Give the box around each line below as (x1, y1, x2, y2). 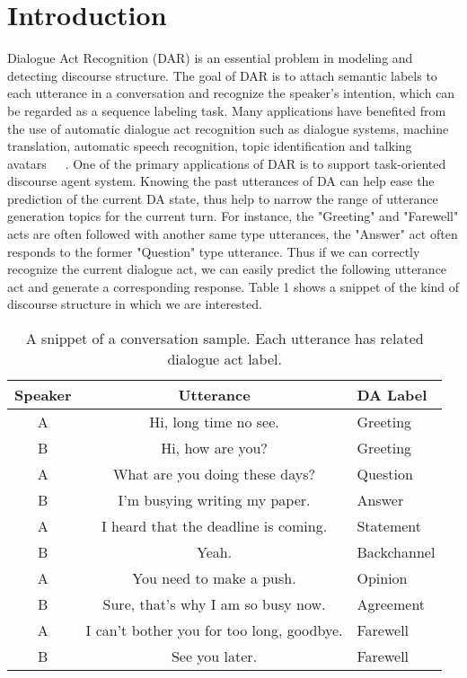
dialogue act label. (167, 348, 282, 370)
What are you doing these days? (112, 463, 316, 485)
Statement (357, 515, 422, 537)
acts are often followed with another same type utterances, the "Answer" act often (7, 225, 458, 243)
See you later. (171, 646, 258, 667)
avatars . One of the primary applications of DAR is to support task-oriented (7, 154, 446, 172)
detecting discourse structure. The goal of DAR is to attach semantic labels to (7, 66, 437, 84)
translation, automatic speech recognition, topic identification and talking (7, 136, 412, 155)
